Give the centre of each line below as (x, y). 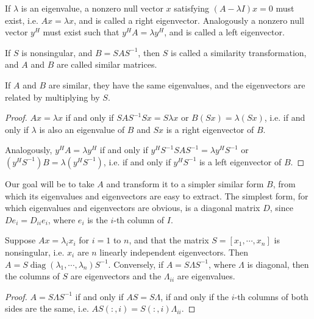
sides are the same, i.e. (47, 308)
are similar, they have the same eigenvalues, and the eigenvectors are (177, 84)
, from (284, 183)
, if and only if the (194, 296)
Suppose (20, 240)
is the (98, 219)
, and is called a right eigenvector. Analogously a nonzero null (189, 20)
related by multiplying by (52, 97)
